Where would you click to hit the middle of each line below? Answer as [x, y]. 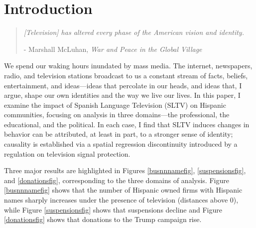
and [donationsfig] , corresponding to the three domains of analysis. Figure [117, 180]
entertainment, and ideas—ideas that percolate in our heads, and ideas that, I [123, 85]
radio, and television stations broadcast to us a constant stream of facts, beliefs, [126, 75]
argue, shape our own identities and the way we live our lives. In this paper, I [122, 95]
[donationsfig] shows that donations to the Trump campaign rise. [103, 219]
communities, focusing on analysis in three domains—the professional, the [117, 114]
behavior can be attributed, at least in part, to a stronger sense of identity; [119, 134]
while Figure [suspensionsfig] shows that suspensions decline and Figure [113, 209]
